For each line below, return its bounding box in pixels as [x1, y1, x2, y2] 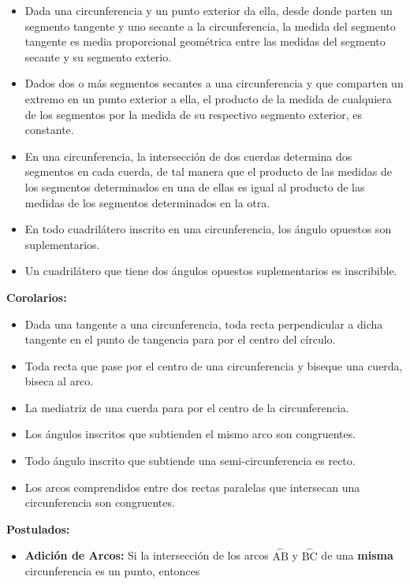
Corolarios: [6, 288, 67, 305]
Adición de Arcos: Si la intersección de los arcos [24, 547, 269, 564]
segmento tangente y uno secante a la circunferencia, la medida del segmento [24, 17, 396, 34]
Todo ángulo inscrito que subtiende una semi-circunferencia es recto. [24, 452, 356, 469]
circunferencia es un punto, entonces [24, 563, 200, 579]
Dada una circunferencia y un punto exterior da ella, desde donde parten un [24, 2, 393, 18]
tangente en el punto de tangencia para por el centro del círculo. [24, 331, 336, 348]
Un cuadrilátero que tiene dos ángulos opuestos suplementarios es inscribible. [24, 262, 397, 279]
